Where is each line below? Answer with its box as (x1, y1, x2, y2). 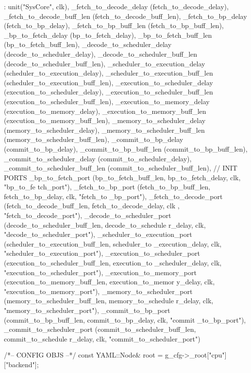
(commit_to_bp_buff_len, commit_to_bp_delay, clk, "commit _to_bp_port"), (4, 314, 246, 325)
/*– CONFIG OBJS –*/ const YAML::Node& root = (4, 350, 163, 360)
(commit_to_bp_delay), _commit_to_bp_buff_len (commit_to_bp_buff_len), (4, 143, 248, 154)
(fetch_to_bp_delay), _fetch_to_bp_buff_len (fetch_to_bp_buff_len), (4, 20, 224, 31)
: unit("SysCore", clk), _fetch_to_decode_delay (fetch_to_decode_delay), (4, 1, 229, 11)
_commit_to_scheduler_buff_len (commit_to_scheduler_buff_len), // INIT (4, 163, 237, 173)
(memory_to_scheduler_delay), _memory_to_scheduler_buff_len (4, 124, 205, 135)
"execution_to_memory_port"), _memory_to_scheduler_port (4, 286, 193, 296)
